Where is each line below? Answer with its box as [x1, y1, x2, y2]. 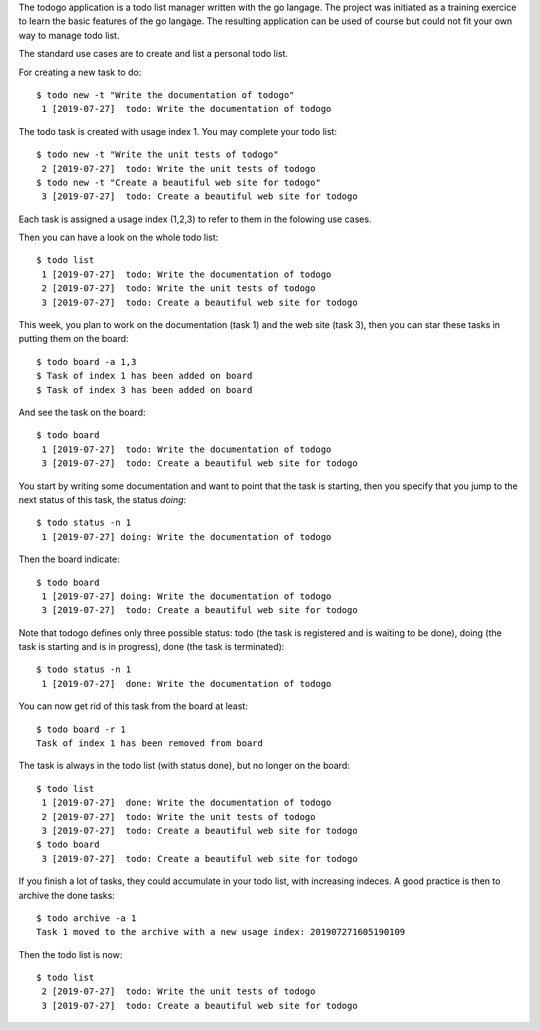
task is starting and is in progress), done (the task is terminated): [18, 641, 285, 653]
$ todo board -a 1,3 [36, 356, 137, 367]
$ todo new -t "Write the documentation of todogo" [36, 89, 295, 100]
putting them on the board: [18, 333, 129, 345]
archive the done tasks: [18, 889, 115, 901]
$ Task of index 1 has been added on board [36, 370, 253, 382]
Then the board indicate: [18, 553, 120, 565]
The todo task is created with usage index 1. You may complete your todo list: [18, 125, 337, 137]
